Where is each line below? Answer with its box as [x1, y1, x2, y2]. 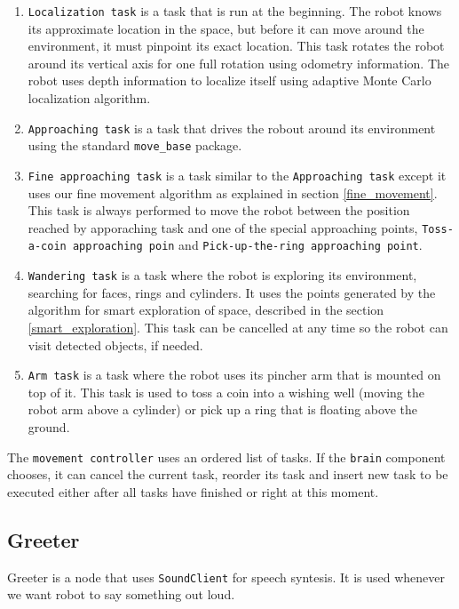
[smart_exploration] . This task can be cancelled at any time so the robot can [28, 317, 448, 336]
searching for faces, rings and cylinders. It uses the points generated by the [28, 283, 436, 301]
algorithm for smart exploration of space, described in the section [28, 300, 384, 319]
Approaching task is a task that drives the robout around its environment [28, 118, 436, 137]
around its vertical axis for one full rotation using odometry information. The [28, 53, 449, 72]
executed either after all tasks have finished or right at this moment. [7, 482, 379, 501]
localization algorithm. [28, 89, 151, 108]
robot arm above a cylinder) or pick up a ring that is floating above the [28, 400, 417, 419]
